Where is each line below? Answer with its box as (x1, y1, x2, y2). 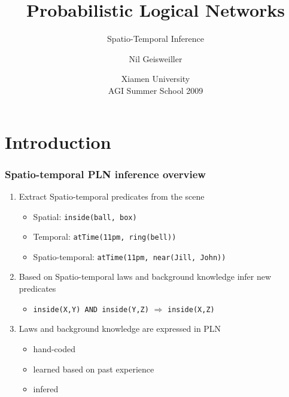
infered (33, 383, 59, 395)
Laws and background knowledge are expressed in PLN (19, 322, 221, 335)
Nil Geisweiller (129, 52, 182, 65)
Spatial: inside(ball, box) (33, 210, 137, 222)
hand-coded (33, 342, 75, 355)
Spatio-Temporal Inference (107, 32, 204, 45)
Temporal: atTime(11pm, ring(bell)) (33, 230, 177, 243)
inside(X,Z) (167, 305, 215, 314)
